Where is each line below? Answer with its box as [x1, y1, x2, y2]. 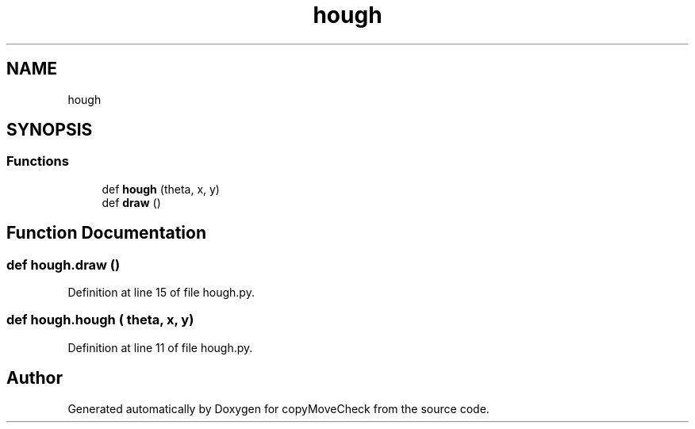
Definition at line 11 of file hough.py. [67, 340, 253, 354]
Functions [6, 153, 69, 170]
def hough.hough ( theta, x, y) [6, 312, 194, 328]
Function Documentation [6, 223, 206, 243]
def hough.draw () [6, 256, 121, 273]
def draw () [102, 195, 161, 209]
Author [6, 368, 63, 389]
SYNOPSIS [6, 120, 93, 140]
